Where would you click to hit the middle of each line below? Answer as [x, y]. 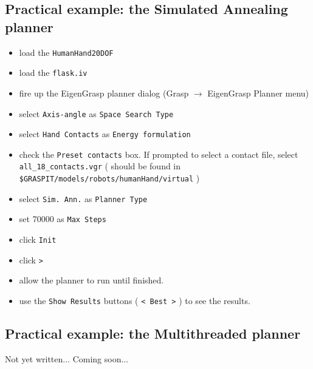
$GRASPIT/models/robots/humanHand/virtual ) [109, 178]
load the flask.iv [53, 73]
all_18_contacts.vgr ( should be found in [100, 166]
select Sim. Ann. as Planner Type [83, 198]
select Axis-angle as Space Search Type [96, 113]
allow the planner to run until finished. [91, 280]
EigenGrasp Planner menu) [258, 93]
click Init [38, 239]
